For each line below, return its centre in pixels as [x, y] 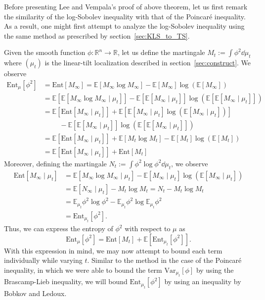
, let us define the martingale [161, 52]
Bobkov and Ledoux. [35, 293]
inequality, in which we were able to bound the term [83, 270]
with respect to [148, 228]
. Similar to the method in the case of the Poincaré [164, 260]
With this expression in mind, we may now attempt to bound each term [113, 250]
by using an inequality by [203, 281]
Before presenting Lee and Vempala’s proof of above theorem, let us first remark [126, 6]
